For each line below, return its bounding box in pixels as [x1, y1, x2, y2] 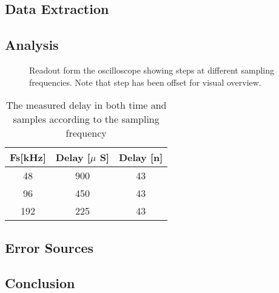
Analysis [5, 35, 59, 54]
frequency [66, 126, 107, 140]
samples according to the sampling [13, 112, 160, 126]
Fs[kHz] [10, 150, 46, 165]
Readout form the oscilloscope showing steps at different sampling [29, 63, 274, 76]
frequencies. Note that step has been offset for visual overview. [29, 75, 261, 88]
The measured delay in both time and [5, 98, 167, 112]
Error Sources [5, 238, 94, 257]
